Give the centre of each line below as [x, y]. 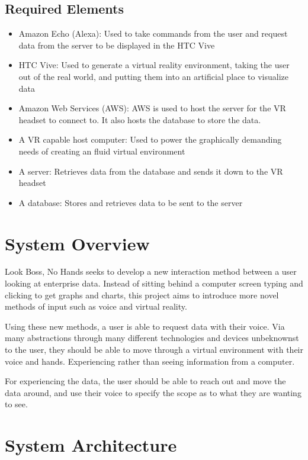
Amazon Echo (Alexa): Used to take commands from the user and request [153, 33]
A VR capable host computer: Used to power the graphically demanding [150, 139]
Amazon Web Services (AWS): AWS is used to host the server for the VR [152, 108]
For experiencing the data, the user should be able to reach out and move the [145, 381]
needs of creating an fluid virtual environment [102, 151]
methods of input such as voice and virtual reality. [96, 306]
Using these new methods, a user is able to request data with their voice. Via [145, 326]
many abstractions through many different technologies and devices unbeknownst [152, 338]
